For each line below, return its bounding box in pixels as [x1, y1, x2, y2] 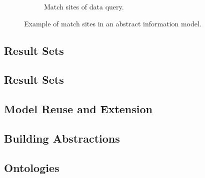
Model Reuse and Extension [4, 101, 153, 117]
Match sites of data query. [44, 1, 124, 11]
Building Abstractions [4, 130, 120, 146]
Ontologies [4, 160, 59, 175]
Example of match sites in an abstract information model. [24, 18, 201, 28]
